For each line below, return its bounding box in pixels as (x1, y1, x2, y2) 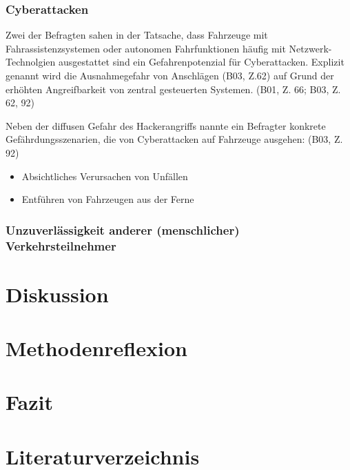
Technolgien (6, 55, 56, 69)
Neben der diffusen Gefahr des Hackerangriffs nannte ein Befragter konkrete (6, 118, 326, 133)
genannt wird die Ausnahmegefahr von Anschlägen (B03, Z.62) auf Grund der (6, 68, 334, 82)
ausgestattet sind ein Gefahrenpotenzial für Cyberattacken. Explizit (58, 55, 344, 69)
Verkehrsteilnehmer (6, 237, 116, 254)
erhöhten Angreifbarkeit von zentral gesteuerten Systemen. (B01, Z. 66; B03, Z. (6, 81, 341, 96)
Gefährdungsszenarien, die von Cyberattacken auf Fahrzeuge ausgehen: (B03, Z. (6, 132, 343, 146)
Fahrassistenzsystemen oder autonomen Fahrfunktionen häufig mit (6, 41, 286, 55)
